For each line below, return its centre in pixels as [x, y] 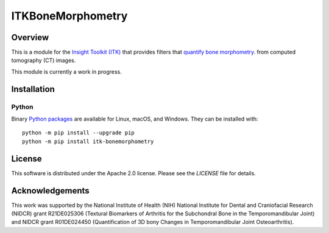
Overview [30, 37]
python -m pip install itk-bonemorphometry [88, 141]
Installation [33, 89]
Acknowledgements [50, 191]
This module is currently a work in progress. [66, 71]
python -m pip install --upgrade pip [79, 133]
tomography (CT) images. [44, 60]
